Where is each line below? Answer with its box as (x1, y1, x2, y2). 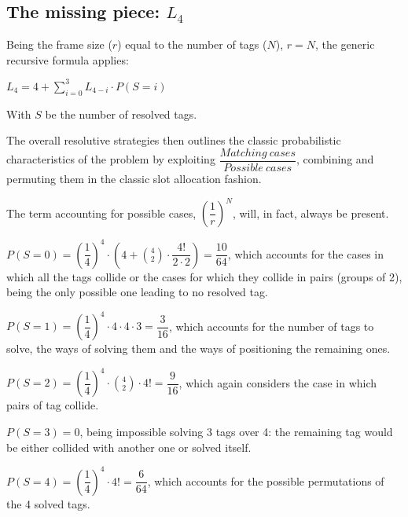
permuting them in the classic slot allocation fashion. (6, 170, 262, 186)
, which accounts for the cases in (227, 245, 384, 262)
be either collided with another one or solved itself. (6, 438, 252, 455)
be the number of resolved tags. (45, 105, 197, 122)
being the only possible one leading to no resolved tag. (6, 284, 268, 300)
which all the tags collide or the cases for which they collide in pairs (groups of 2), (6, 268, 402, 284)
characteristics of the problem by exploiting (6, 151, 215, 167)
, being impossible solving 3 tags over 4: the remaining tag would (79, 423, 393, 439)
